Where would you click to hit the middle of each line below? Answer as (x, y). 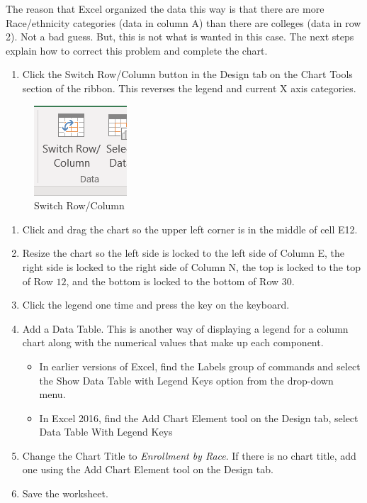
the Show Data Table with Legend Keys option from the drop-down (186, 380)
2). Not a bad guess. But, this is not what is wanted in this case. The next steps (180, 37)
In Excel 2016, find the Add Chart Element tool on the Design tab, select (199, 418)
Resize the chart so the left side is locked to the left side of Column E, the (183, 253)
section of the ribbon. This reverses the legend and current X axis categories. (189, 88)
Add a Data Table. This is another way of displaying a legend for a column (185, 328)
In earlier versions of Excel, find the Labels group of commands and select (200, 366)
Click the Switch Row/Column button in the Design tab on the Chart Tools (187, 74)
